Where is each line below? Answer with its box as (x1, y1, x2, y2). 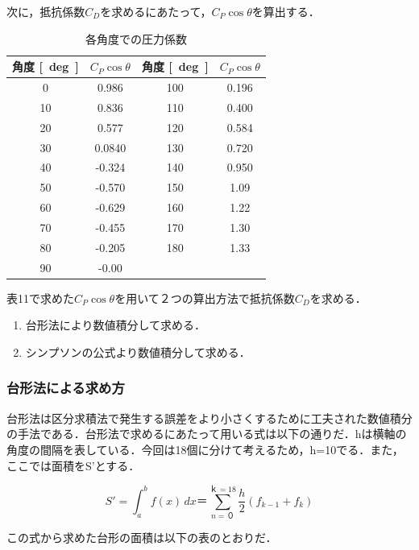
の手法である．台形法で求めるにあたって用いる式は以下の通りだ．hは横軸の (6, 425, 407, 442)
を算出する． (251, 3, 320, 19)
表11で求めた (6, 289, 74, 306)
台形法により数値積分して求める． (25, 316, 206, 333)
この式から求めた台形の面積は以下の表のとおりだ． (6, 529, 277, 546)
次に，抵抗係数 (6, 3, 85, 19)
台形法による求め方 (6, 378, 125, 398)
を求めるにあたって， (100, 3, 212, 19)
